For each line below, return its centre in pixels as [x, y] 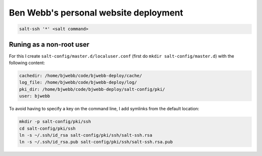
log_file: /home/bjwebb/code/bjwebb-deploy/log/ [78, 82]
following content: [27, 63]
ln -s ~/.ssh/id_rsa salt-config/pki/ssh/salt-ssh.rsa [86, 135]
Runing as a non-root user [49, 44]
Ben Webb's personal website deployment [96, 13]
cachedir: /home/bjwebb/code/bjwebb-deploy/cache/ [81, 76]
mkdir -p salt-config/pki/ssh [55, 122]
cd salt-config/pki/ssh [48, 128]
